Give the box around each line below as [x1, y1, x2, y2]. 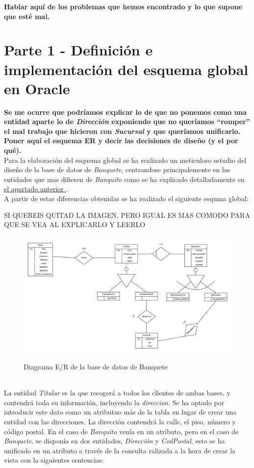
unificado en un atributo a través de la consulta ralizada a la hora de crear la [4, 445, 236, 455]
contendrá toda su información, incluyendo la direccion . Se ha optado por [4, 397, 225, 407]
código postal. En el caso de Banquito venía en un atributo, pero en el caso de [4, 426, 239, 436]
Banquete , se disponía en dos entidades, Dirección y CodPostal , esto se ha [4, 436, 225, 446]
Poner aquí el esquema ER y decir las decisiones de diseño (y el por [4, 135, 238, 146]
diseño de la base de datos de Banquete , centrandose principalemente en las [4, 164, 230, 175]
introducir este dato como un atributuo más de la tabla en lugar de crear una [4, 407, 237, 417]
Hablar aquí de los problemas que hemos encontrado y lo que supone [4, 1, 242, 11]
